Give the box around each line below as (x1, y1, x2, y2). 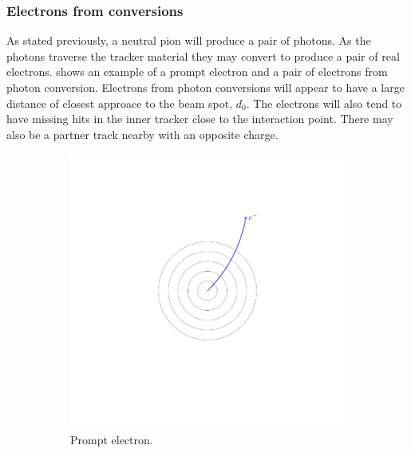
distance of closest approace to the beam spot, (6, 94, 233, 111)
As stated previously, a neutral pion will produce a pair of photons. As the (6, 32, 371, 49)
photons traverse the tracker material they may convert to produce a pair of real (6, 47, 400, 64)
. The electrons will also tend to (246, 94, 402, 111)
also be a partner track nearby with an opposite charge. (6, 125, 279, 142)
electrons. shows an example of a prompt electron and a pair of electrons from (6, 63, 388, 80)
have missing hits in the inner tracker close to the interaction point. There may (6, 110, 393, 127)
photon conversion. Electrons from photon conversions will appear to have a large (6, 79, 405, 95)
